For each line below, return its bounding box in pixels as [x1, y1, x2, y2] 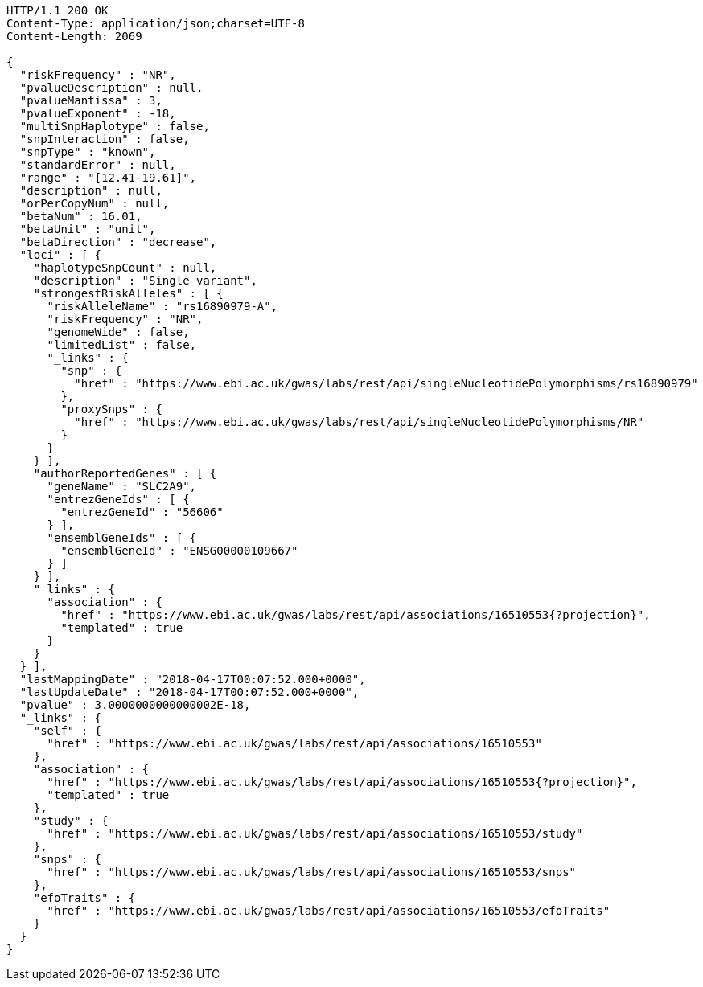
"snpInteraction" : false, [19, 133, 190, 145]
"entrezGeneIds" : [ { [47, 493, 190, 506]
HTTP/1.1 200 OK [6, 4, 109, 17]
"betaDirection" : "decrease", [19, 235, 217, 248]
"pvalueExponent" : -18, [19, 107, 176, 120]
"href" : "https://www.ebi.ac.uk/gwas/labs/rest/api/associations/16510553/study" [47, 827, 583, 840]
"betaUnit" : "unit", [19, 223, 156, 235]
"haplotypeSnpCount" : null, [33, 261, 217, 274]
